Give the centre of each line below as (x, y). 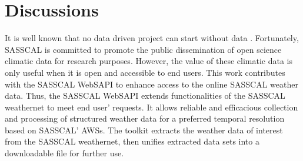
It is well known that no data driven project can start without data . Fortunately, (152, 38)
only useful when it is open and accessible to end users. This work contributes (145, 72)
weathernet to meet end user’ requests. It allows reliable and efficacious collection (151, 107)
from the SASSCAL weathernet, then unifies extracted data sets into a (132, 141)
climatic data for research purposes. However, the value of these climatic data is (149, 61)
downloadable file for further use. (64, 153)
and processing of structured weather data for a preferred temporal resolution (145, 118)
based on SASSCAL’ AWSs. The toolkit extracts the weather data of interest (144, 130)
